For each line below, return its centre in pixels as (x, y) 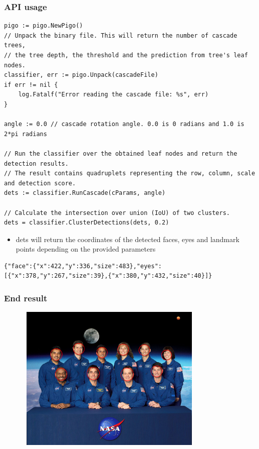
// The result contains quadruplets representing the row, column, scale (130, 174)
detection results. (36, 163)
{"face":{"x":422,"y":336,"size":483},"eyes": (83, 266)
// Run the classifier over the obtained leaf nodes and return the (121, 153)
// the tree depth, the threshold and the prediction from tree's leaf (126, 55)
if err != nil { (31, 85)
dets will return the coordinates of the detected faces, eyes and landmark (127, 239)
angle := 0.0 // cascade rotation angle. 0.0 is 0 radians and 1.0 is (124, 124)
